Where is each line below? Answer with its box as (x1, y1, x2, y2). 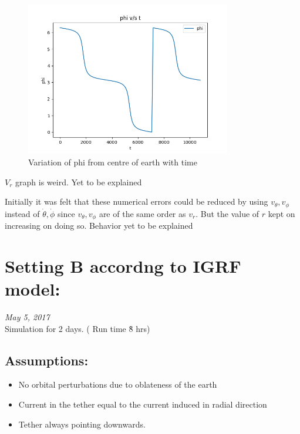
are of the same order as (99, 207, 186, 219)
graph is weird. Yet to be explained (15, 175, 142, 188)
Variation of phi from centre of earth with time (28, 155, 197, 168)
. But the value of (195, 207, 259, 219)
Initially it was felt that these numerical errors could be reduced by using (5, 195, 268, 208)
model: (5, 277, 60, 301)
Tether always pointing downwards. (18, 418, 146, 430)
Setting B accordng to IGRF (5, 253, 241, 277)
